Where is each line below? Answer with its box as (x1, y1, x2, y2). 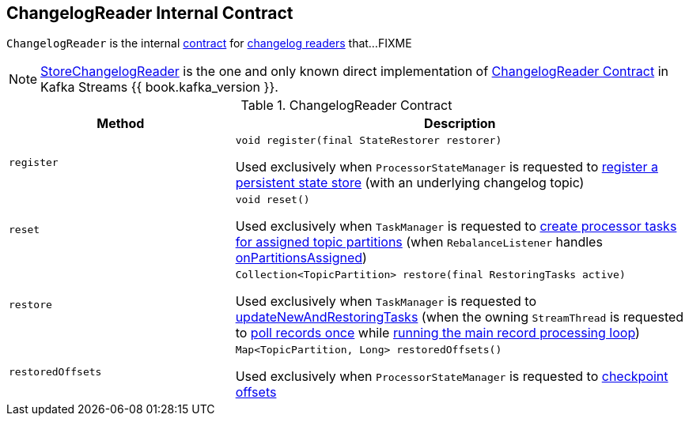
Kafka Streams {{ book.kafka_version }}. (40, 79, 278, 96)
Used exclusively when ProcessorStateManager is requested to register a (235, 159, 658, 175)
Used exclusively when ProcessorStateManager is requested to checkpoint (235, 368, 668, 385)
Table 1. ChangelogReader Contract (240, 97, 452, 114)
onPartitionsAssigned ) (235, 250, 367, 266)
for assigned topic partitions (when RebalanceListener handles (235, 234, 603, 251)
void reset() (235, 194, 310, 206)
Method (97, 115, 145, 132)
